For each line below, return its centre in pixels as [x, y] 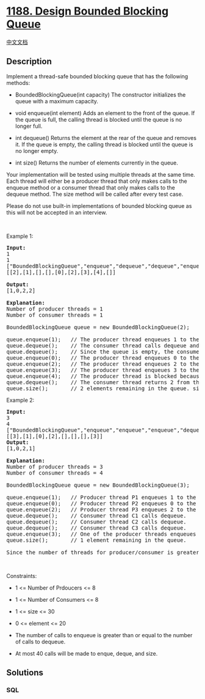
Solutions [25, 673]
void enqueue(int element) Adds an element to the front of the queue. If [105, 113]
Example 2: [20, 400]
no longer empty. [37, 150]
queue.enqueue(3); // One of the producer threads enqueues [101, 534]
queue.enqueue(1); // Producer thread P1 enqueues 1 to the [101, 497]
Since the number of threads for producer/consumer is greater [103, 552]
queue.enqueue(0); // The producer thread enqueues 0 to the [103, 358]
